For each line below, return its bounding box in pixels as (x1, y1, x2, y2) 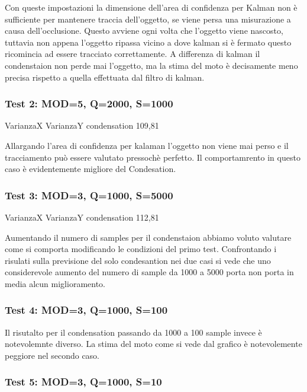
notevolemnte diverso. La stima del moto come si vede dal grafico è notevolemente (5, 337, 302, 350)
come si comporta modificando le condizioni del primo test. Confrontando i (5, 243, 277, 255)
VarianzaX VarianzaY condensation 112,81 (5, 211, 159, 223)
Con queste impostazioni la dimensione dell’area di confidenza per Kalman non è (5, 1, 298, 13)
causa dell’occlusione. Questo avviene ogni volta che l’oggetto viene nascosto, (5, 24, 283, 37)
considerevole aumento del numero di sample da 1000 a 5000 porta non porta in (5, 266, 294, 278)
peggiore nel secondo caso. (5, 349, 100, 361)
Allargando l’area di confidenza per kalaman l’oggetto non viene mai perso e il (5, 139, 289, 151)
